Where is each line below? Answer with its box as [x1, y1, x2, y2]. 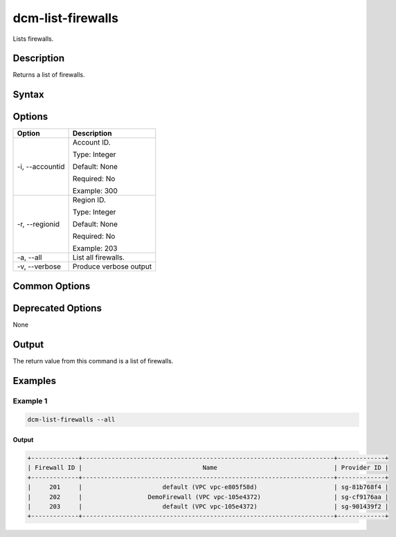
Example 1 [12, 396, 48, 406]
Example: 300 [72, 186, 118, 196]
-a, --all [17, 253, 42, 262]
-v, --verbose [17, 262, 62, 271]
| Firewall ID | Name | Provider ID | [27, 464, 389, 472]
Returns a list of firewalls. [12, 71, 85, 79]
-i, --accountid [17, 162, 65, 172]
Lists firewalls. [12, 35, 54, 43]
